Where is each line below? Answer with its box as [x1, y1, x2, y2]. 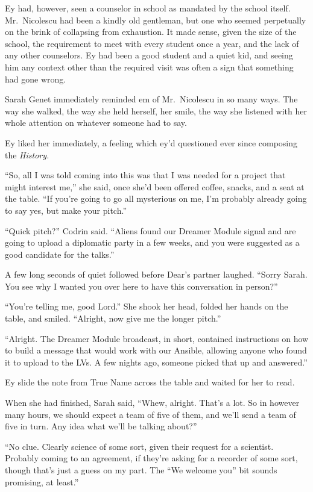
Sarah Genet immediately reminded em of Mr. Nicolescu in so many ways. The [5, 93, 298, 105]
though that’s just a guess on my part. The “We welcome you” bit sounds [5, 464, 277, 476]
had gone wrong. [5, 72, 66, 85]
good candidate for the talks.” [5, 248, 115, 260]
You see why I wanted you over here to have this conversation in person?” [5, 279, 278, 292]
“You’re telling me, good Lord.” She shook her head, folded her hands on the [5, 300, 288, 313]
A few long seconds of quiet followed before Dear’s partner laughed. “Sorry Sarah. [5, 268, 308, 281]
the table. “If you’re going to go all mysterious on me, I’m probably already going [5, 192, 307, 205]
